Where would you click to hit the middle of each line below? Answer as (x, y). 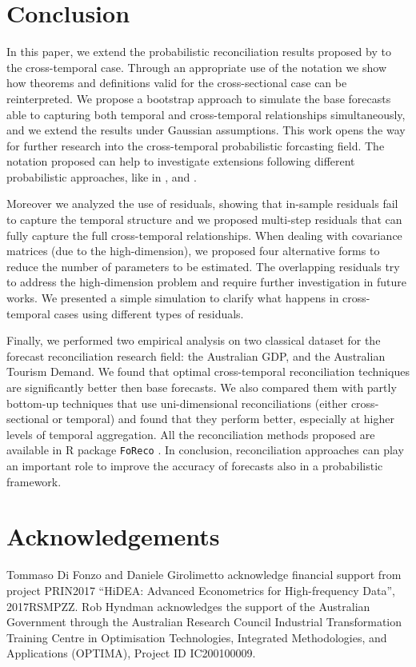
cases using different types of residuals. (149, 313)
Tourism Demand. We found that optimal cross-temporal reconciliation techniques (208, 371)
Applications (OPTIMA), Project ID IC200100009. (131, 653)
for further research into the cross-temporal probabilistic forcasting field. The (196, 145)
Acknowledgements (113, 536)
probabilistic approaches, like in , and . (102, 176)
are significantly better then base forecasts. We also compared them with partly (202, 387)
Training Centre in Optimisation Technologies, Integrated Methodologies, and (197, 637)
